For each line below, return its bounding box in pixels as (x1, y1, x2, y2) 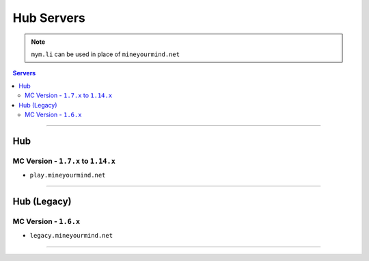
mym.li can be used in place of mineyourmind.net (31, 50, 180, 58)
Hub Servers (12, 10, 85, 25)
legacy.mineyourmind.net (29, 232, 113, 240)
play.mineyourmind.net (29, 171, 106, 179)
